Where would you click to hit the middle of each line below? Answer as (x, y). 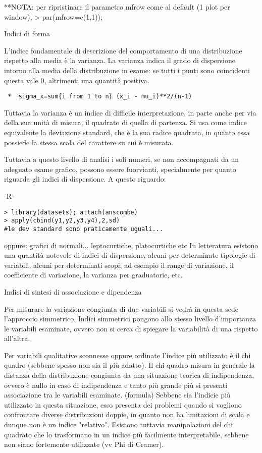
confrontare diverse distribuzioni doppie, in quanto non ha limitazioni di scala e (127, 414)
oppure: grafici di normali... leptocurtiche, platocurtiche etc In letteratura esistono (131, 245)
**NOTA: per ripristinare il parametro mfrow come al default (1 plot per (117, 7)
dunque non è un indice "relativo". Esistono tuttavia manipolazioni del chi (119, 424)
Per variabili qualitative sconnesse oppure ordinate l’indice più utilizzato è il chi (127, 355)
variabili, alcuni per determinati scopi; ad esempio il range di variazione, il (119, 265)
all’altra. (17, 338)
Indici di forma (27, 34)
